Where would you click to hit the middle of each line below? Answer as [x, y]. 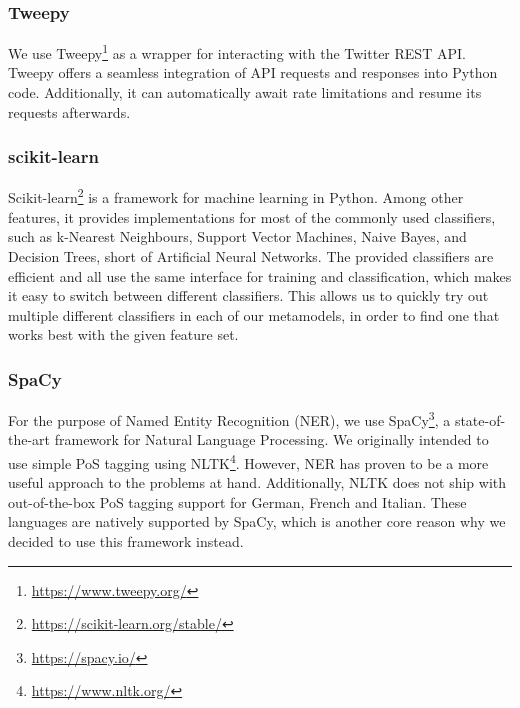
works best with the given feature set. [123, 334]
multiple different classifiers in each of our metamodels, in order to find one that [254, 314]
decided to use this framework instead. [126, 540]
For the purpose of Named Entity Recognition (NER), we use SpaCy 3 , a [229, 418]
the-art [29, 439]
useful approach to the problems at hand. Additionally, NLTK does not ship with [257, 482]
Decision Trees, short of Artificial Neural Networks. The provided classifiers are [251, 255]
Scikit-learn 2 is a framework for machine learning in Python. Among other [236, 196]
